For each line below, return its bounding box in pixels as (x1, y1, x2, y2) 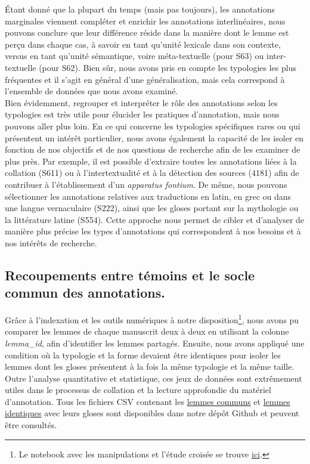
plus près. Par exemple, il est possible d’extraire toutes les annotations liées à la (5, 154, 297, 167)
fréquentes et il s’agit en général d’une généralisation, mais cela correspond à (5, 73, 285, 85)
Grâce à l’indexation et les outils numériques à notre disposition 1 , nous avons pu (5, 312, 299, 326)
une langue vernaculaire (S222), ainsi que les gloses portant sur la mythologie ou (5, 202, 299, 214)
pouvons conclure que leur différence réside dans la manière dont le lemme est (5, 26, 289, 39)
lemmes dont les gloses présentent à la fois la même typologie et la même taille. (5, 360, 294, 373)
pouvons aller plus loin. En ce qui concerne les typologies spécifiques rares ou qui (5, 119, 300, 132)
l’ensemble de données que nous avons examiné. (5, 85, 178, 97)
